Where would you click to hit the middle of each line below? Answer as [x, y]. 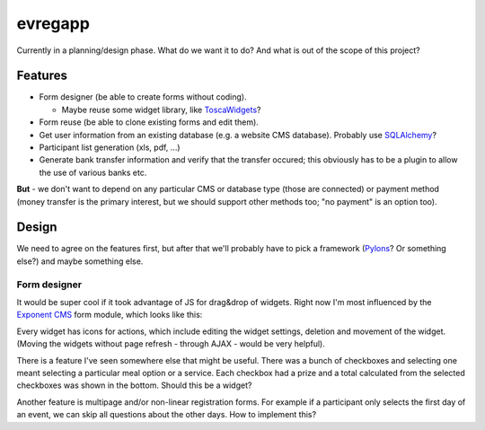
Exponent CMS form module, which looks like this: [110, 315]
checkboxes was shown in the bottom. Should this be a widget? [134, 385]
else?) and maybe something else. [80, 261]
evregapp [53, 23]
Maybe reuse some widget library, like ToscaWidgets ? [161, 110]
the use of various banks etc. [93, 172]
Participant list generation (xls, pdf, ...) [110, 147]
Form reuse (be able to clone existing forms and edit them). [149, 122]
